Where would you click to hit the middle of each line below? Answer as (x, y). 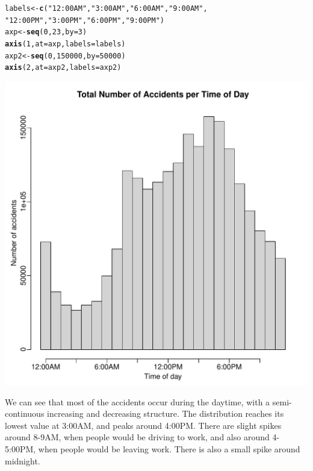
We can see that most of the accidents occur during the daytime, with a (138, 401)
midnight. (23, 460)
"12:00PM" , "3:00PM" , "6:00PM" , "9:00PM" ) (85, 20)
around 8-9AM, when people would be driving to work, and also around (137, 437)
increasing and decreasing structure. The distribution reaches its (166, 413)
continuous (25, 413)
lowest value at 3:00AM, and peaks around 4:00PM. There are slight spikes (143, 425)
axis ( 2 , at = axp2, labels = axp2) (63, 68)
